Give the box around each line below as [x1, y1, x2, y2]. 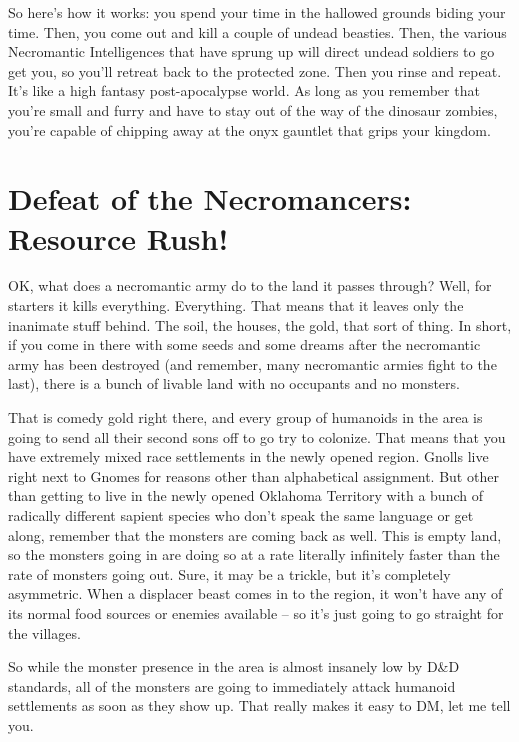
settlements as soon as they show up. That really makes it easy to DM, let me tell [8, 695, 511, 716]
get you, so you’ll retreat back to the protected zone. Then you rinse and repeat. [8, 60, 502, 81]
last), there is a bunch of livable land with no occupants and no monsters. [8, 373, 460, 394]
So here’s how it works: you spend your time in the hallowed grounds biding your [8, 2, 506, 22]
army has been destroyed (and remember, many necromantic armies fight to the [8, 353, 497, 374]
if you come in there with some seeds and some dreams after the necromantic [8, 334, 481, 355]
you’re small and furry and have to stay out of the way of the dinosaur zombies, [8, 99, 498, 120]
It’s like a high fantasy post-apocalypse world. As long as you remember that [8, 80, 480, 101]
